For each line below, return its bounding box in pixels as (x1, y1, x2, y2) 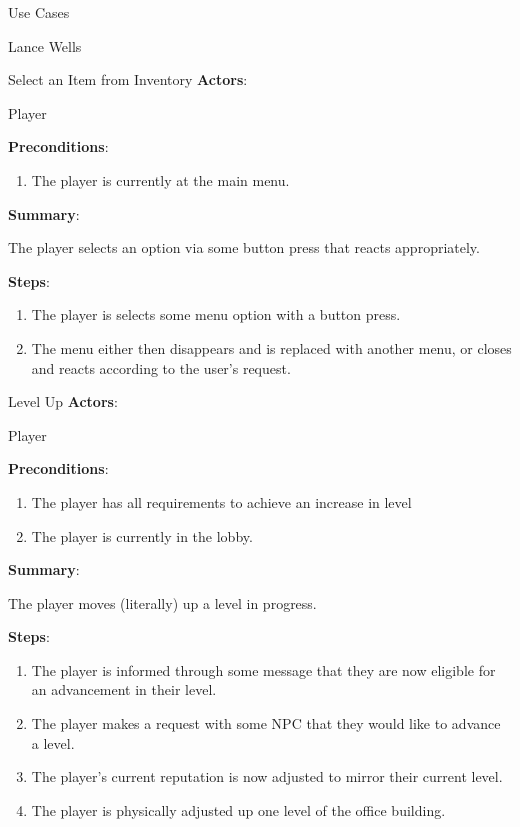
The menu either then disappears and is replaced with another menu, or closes (31, 337, 512, 358)
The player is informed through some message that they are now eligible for (31, 659, 496, 680)
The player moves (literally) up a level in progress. (8, 592, 317, 613)
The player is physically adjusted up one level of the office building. (31, 799, 446, 820)
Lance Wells (8, 35, 82, 56)
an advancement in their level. (31, 679, 217, 700)
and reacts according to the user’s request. (31, 357, 291, 378)
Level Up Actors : (8, 391, 118, 412)
